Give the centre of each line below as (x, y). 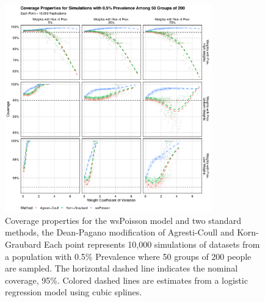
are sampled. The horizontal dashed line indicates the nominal (122, 268)
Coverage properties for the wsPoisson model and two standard (123, 220)
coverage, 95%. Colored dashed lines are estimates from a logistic (126, 280)
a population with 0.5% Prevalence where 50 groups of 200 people (128, 256)
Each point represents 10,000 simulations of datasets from (152, 244)
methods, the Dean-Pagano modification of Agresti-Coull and (120, 232)
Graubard (23, 244)
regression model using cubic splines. (74, 292)
